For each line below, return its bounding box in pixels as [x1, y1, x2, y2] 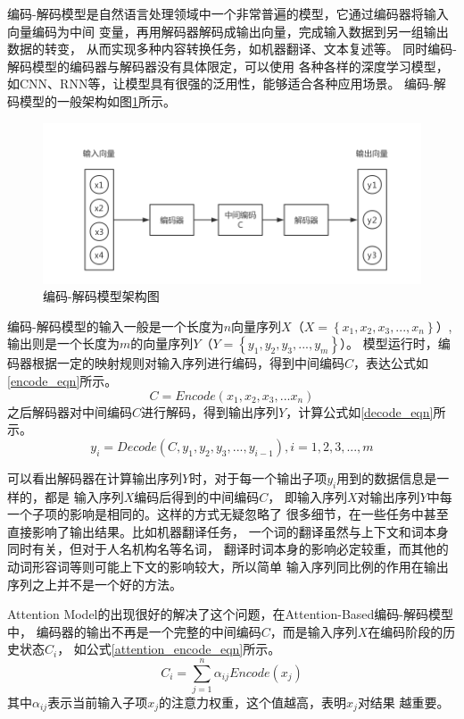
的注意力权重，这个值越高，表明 [159, 693, 347, 711]
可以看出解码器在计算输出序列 [7, 468, 182, 487]
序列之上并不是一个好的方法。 [7, 574, 182, 593]
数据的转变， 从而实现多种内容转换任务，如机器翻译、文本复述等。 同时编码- [7, 39, 457, 58]
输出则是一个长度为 [7, 334, 120, 353]
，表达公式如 [353, 354, 429, 372]
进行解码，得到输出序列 [141, 402, 279, 421]
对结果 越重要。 [357, 693, 450, 711]
